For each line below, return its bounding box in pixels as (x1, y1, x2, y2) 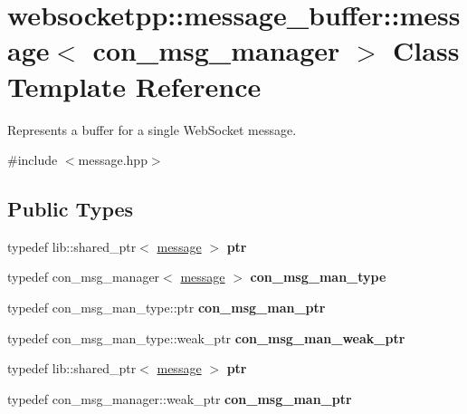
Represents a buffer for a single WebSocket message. (7, 120, 297, 139)
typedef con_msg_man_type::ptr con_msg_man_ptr (7, 298, 326, 317)
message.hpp (78, 150, 148, 169)
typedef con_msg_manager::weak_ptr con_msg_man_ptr (7, 389, 352, 408)
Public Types (7, 195, 134, 223)
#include (7, 150, 58, 169)
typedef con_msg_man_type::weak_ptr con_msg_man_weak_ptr (7, 328, 405, 347)
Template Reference (7, 67, 262, 104)
